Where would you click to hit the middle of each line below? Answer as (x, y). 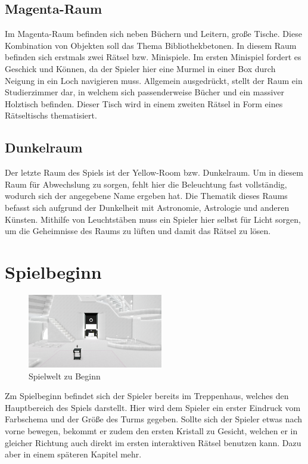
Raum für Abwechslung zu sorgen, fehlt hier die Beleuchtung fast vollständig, (146, 184)
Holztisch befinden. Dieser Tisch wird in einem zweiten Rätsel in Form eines (144, 103)
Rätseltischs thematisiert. (51, 115)
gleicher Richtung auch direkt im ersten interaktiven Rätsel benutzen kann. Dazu (153, 442)
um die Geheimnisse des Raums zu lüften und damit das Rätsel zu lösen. (138, 231)
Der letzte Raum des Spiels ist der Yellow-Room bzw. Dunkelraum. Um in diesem (154, 172)
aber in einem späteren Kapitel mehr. (73, 454)
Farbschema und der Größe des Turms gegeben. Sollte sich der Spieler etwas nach (154, 419)
